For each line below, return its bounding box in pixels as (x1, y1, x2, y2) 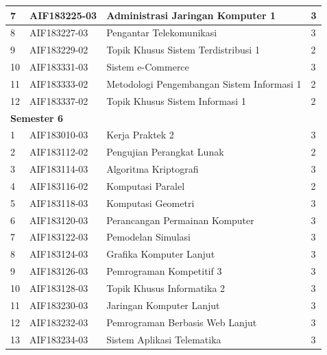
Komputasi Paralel (106, 178, 185, 193)
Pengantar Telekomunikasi (106, 25, 217, 40)
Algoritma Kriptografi (106, 162, 199, 176)
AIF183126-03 (29, 264, 88, 278)
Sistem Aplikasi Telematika (106, 332, 221, 346)
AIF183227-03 (29, 25, 88, 40)
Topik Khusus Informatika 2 (106, 281, 226, 295)
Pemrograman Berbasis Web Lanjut (106, 315, 257, 329)
